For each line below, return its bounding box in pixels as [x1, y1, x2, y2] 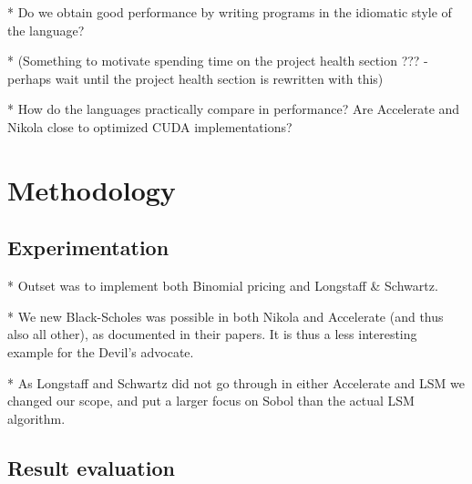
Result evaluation [7, 453, 175, 481]
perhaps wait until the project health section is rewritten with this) [7, 68, 384, 88]
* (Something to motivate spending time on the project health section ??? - [7, 51, 428, 70]
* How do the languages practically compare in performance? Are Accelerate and [7, 99, 460, 118]
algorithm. [7, 408, 66, 427]
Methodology [7, 170, 176, 208]
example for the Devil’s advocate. [7, 342, 194, 361]
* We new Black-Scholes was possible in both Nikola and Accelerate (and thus [7, 306, 444, 325]
